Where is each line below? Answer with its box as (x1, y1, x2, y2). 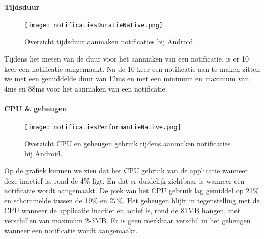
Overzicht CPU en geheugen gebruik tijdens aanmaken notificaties (24, 138, 231, 148)
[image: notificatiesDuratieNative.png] (24, 21, 163, 29)
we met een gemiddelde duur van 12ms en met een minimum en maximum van (4, 73, 249, 84)
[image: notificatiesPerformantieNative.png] (24, 124, 181, 131)
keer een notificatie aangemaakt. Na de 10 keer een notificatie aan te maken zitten (4, 63, 260, 74)
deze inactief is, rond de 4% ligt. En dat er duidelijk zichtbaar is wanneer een (4, 175, 245, 186)
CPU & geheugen (4, 103, 67, 114)
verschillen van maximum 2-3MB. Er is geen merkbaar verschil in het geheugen (4, 215, 251, 226)
